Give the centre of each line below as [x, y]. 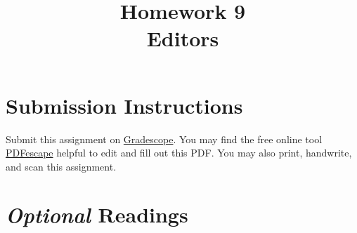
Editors [183, 38]
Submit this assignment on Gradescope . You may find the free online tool [164, 139]
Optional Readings [97, 215]
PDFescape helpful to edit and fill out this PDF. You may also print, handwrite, [179, 153]
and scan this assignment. [61, 166]
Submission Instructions [124, 105]
